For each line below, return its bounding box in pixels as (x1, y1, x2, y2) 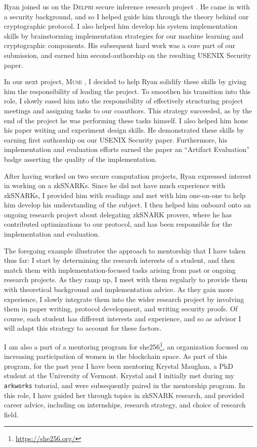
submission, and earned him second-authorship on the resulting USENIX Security (4, 50, 252, 60)
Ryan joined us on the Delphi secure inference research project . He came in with (4, 1, 250, 11)
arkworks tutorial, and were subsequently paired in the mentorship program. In (4, 380, 245, 391)
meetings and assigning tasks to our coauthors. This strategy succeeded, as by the (4, 105, 252, 115)
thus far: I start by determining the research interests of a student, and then (4, 255, 235, 265)
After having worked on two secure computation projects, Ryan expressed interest (4, 170, 252, 181)
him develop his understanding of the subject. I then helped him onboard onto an (4, 199, 251, 210)
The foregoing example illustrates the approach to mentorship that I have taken (4, 245, 246, 255)
